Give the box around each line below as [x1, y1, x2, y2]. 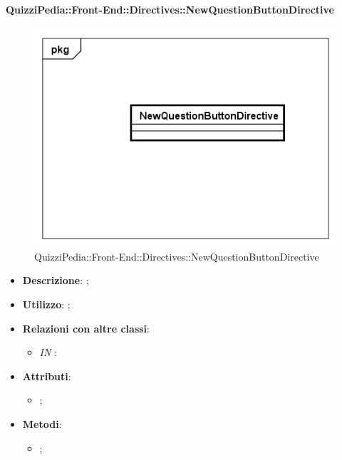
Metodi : [22, 416, 62, 431]
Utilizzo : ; [22, 296, 71, 311]
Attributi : [22, 368, 71, 383]
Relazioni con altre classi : [22, 320, 150, 335]
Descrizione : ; [22, 273, 89, 288]
